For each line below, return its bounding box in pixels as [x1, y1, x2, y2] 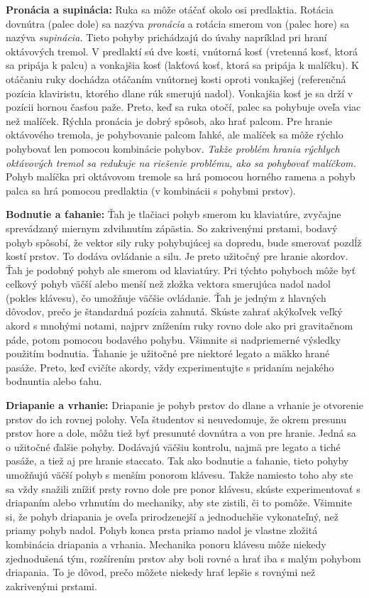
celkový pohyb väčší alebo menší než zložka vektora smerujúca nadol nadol [6, 276, 331, 291]
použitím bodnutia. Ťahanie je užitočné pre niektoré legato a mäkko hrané [6, 346, 330, 361]
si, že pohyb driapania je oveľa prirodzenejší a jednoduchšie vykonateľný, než [6, 509, 338, 523]
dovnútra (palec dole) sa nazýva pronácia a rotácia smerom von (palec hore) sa [6, 16, 350, 31]
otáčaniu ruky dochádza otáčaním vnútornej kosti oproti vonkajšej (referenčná [6, 71, 346, 86]
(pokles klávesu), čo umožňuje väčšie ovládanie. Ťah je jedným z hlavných [6, 290, 326, 305]
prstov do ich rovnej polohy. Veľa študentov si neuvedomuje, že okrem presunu [6, 411, 346, 426]
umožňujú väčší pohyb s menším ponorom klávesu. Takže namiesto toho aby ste [6, 467, 353, 482]
